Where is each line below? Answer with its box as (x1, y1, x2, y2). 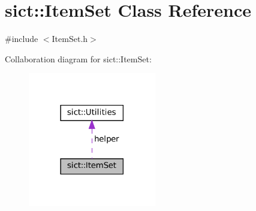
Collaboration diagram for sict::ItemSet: (5, 52, 152, 65)
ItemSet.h (52, 32, 88, 45)
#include (5, 32, 38, 45)
